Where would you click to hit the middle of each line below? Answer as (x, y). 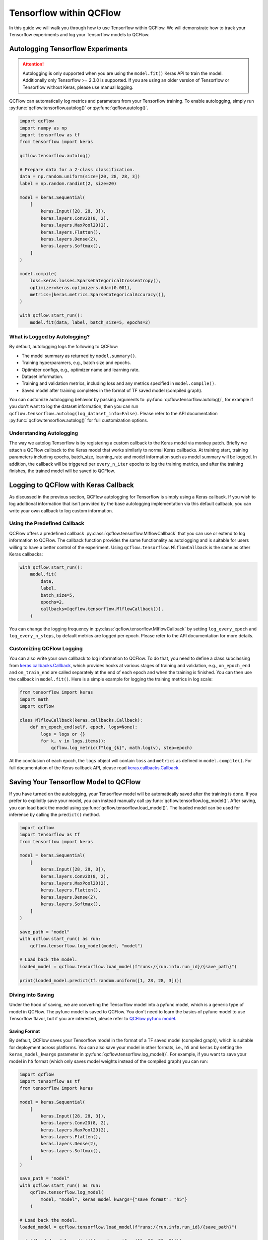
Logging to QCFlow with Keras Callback (71, 485)
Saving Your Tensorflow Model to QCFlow (75, 782)
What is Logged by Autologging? (50, 336)
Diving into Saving (32, 994)
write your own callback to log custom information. (61, 510)
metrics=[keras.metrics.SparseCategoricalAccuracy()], (98, 295)
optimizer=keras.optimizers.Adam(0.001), (81, 287)
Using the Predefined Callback (47, 523)
